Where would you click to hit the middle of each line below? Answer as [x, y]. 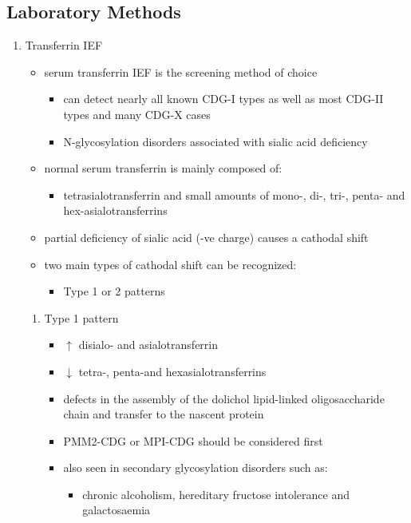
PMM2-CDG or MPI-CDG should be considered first [193, 440]
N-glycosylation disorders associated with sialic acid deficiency [215, 141]
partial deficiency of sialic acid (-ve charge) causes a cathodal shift [206, 237]
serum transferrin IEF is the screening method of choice [181, 71]
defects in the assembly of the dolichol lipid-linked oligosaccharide [224, 398]
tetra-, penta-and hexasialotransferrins [172, 371]
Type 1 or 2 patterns [114, 291]
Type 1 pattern [81, 317]
